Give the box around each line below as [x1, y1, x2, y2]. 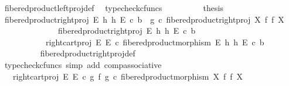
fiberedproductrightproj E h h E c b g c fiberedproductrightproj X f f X [4, 13, 284, 25]
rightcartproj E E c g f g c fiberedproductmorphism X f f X [12, 70, 243, 82]
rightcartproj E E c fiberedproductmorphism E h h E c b [45, 35, 264, 48]
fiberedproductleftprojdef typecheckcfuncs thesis [4, 2, 223, 13]
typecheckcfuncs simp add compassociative [4, 58, 162, 70]
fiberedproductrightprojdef [40, 47, 135, 59]
